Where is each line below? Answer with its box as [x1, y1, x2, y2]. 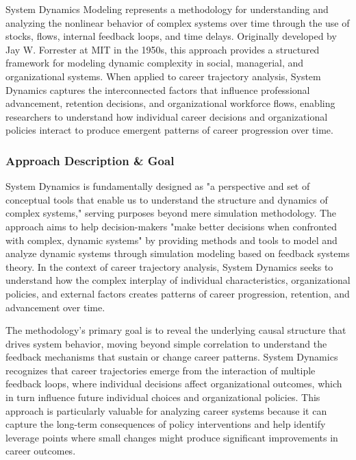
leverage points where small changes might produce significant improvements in [5, 430, 338, 444]
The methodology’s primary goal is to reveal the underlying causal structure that [5, 323, 346, 337]
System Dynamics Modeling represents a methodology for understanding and [5, 2, 329, 16]
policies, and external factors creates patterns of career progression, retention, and [5, 286, 350, 300]
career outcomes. [5, 444, 76, 458]
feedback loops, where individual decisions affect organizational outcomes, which [5, 376, 342, 391]
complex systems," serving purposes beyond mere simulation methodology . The [5, 206, 337, 220]
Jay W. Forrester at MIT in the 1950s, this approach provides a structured [5, 42, 320, 56]
